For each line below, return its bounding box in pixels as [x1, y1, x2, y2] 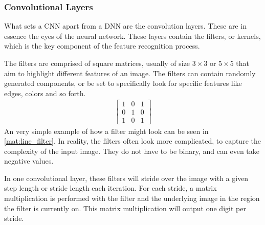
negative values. [4, 155, 54, 166]
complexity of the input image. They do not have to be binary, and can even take [4, 145, 259, 156]
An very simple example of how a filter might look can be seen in [4, 125, 209, 136]
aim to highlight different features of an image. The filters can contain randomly [4, 67, 256, 78]
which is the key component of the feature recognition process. [4, 40, 200, 51]
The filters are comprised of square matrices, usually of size [4, 58, 190, 68]
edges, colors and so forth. [4, 87, 86, 98]
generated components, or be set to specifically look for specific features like [4, 78, 242, 88]
